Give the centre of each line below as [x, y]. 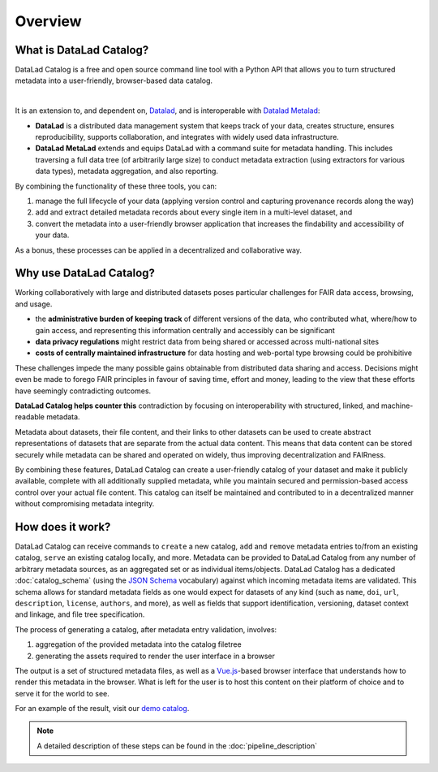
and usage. [34, 304]
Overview [48, 21]
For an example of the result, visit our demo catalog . [102, 709]
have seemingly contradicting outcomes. [83, 391]
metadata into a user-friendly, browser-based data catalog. [114, 80]
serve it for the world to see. [62, 693]
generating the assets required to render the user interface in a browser [155, 656]
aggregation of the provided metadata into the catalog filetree [139, 644]
